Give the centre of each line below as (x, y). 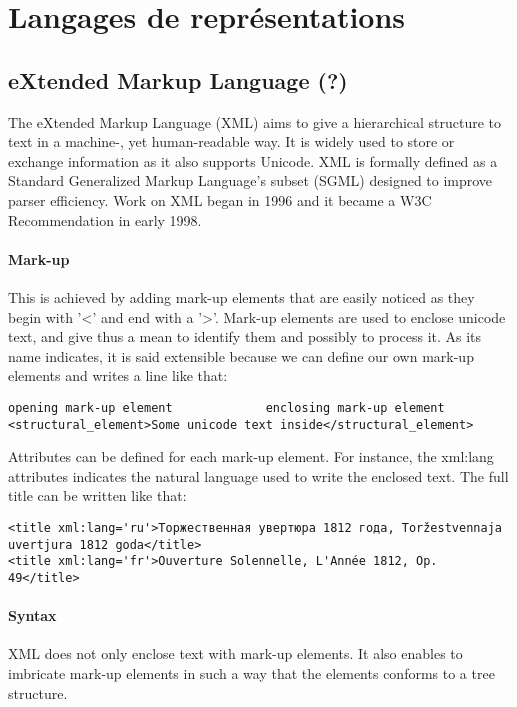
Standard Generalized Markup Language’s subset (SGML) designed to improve (250, 180)
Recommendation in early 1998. (105, 219)
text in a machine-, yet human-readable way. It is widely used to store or (231, 141)
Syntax (32, 615)
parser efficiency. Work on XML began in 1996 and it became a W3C (220, 199)
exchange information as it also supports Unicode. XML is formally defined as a (253, 160)
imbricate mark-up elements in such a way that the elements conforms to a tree (251, 673)
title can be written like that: (97, 495)
